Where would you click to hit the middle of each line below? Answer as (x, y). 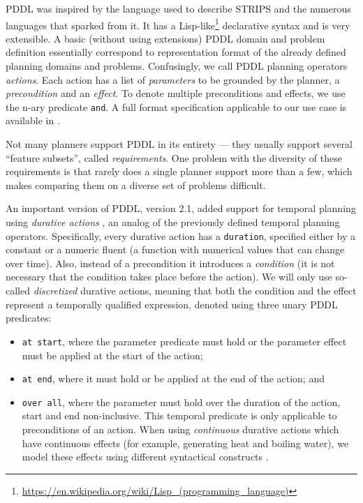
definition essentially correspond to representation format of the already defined (176, 52)
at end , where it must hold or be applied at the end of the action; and (173, 378)
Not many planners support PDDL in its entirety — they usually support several (179, 144)
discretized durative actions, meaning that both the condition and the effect (195, 291)
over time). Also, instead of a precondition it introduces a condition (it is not (170, 263)
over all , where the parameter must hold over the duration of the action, (181, 401)
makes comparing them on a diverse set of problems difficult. (136, 185)
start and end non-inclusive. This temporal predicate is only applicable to (179, 415)
